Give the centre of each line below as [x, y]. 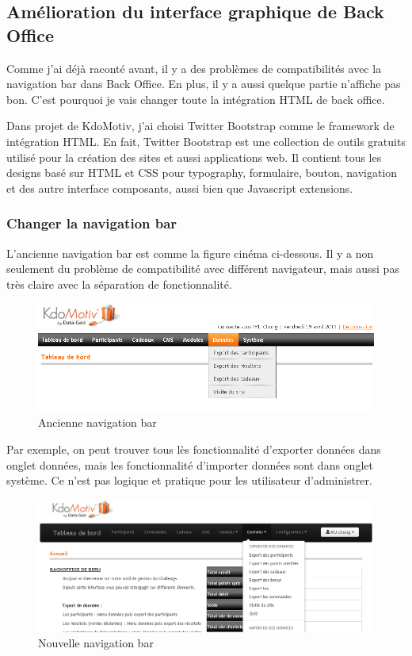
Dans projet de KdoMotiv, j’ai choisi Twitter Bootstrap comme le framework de [200, 126]
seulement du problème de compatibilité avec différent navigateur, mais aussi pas [203, 269]
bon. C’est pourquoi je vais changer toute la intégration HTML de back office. [196, 99]
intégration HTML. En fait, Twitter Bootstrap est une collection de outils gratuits [206, 141]
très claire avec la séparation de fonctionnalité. [119, 284]
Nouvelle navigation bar [96, 643]
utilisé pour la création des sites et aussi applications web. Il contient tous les [194, 157]
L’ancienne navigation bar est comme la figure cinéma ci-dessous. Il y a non [190, 253]
